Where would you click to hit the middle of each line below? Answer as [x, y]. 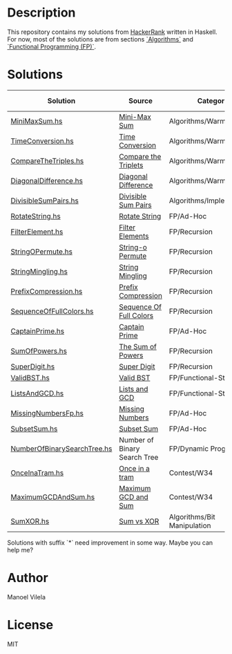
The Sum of [137, 346]
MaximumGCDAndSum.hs [53, 497]
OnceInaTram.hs [37, 473]
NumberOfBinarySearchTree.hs [61, 449]
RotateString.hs [36, 216]
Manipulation [190, 525]
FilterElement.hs [37, 232]
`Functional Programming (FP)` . [52, 46]
